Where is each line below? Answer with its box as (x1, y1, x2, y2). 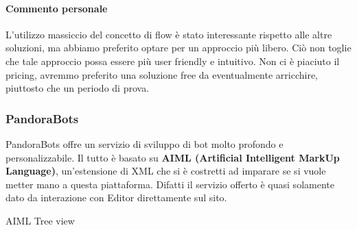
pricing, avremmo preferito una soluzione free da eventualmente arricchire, (5, 67, 318, 81)
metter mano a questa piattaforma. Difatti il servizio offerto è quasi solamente (5, 177, 334, 191)
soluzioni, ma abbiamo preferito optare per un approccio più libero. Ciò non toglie (5, 40, 352, 55)
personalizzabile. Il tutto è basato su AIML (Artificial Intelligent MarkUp (5, 150, 340, 164)
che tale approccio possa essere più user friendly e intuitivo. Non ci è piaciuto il (5, 53, 340, 68)
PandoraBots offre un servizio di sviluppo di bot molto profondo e (5, 136, 284, 151)
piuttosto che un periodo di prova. (5, 81, 150, 95)
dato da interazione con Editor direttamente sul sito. (5, 190, 227, 205)
